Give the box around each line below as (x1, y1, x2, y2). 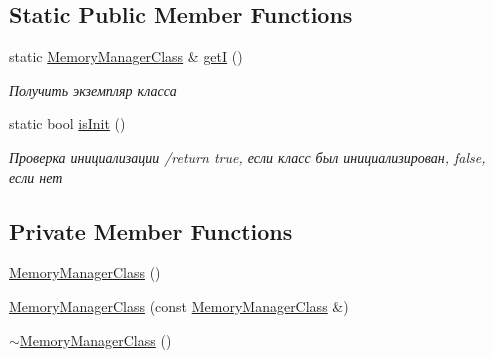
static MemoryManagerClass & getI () (9, 46, 243, 67)
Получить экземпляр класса (9, 79, 177, 100)
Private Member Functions (9, 215, 293, 246)
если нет (9, 166, 63, 187)
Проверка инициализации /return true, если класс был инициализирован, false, (9, 146, 486, 167)
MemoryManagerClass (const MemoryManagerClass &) (9, 295, 349, 316)
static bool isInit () (9, 113, 126, 134)
